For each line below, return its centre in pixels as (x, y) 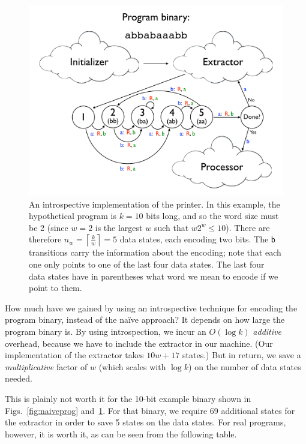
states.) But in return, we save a (242, 355)
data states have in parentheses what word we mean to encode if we (154, 276)
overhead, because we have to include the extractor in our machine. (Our (139, 343)
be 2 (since (49, 227)
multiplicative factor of (46, 366)
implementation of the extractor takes (74, 355)
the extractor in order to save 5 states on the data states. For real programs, (145, 422)
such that (171, 227)
